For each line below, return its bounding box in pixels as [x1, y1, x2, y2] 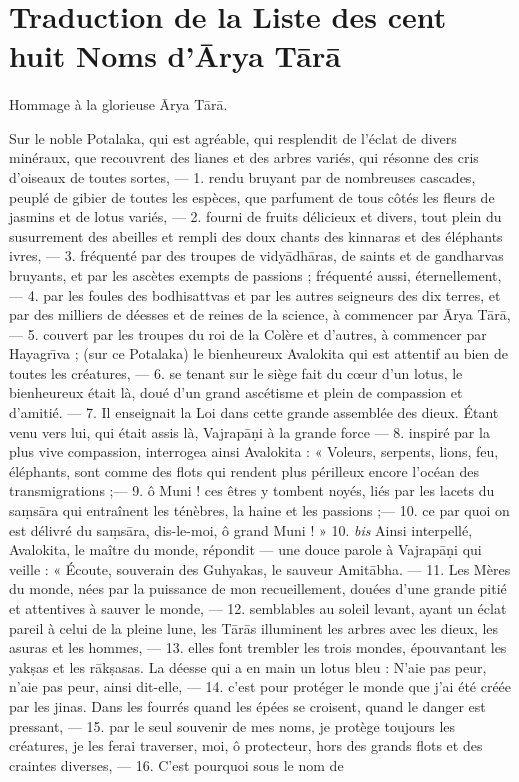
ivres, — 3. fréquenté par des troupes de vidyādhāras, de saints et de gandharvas [9, 245, 504, 266]
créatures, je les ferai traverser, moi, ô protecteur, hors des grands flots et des [9, 735, 483, 756]
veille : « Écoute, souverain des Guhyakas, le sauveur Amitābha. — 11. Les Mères [9, 558, 511, 579]
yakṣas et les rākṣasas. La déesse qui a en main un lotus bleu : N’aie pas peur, [9, 656, 487, 677]
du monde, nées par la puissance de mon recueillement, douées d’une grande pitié [9, 578, 507, 599]
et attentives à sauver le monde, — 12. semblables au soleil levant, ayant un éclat [9, 598, 507, 618]
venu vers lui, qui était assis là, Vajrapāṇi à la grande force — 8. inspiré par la [9, 421, 490, 442]
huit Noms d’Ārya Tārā [9, 35, 341, 76]
